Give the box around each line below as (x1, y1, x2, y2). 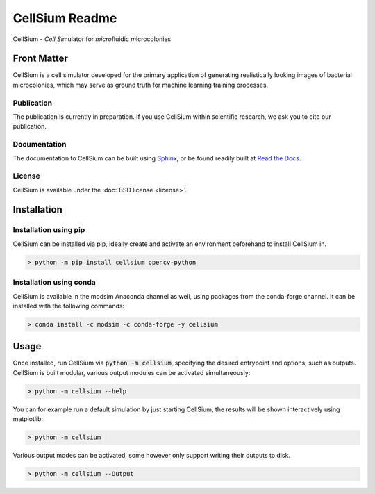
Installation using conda (12, 278, 97, 288)
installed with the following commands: (12, 302, 125, 310)
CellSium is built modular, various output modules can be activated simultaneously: (12, 368, 251, 377)
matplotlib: (12, 415, 44, 423)
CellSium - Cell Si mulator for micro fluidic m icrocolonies (12, 35, 172, 43)
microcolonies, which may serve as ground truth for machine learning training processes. (12, 81, 269, 89)
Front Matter (12, 53, 69, 65)
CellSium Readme (12, 10, 117, 26)
